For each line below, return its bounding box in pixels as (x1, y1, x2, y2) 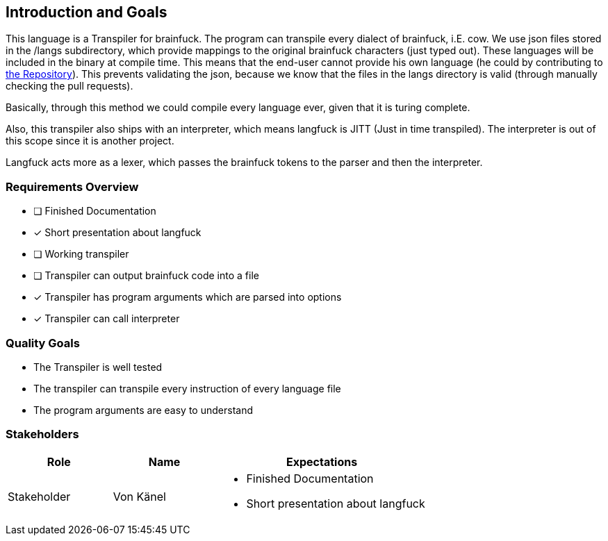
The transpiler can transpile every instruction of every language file (33, 382, 341, 394)
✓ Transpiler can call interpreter (33, 313, 180, 325)
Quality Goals (6, 335, 80, 350)
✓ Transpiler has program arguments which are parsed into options (33, 291, 342, 303)
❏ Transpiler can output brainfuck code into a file (33, 269, 259, 282)
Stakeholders (6, 427, 79, 442)
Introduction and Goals (6, 3, 167, 21)
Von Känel (113, 489, 166, 503)
